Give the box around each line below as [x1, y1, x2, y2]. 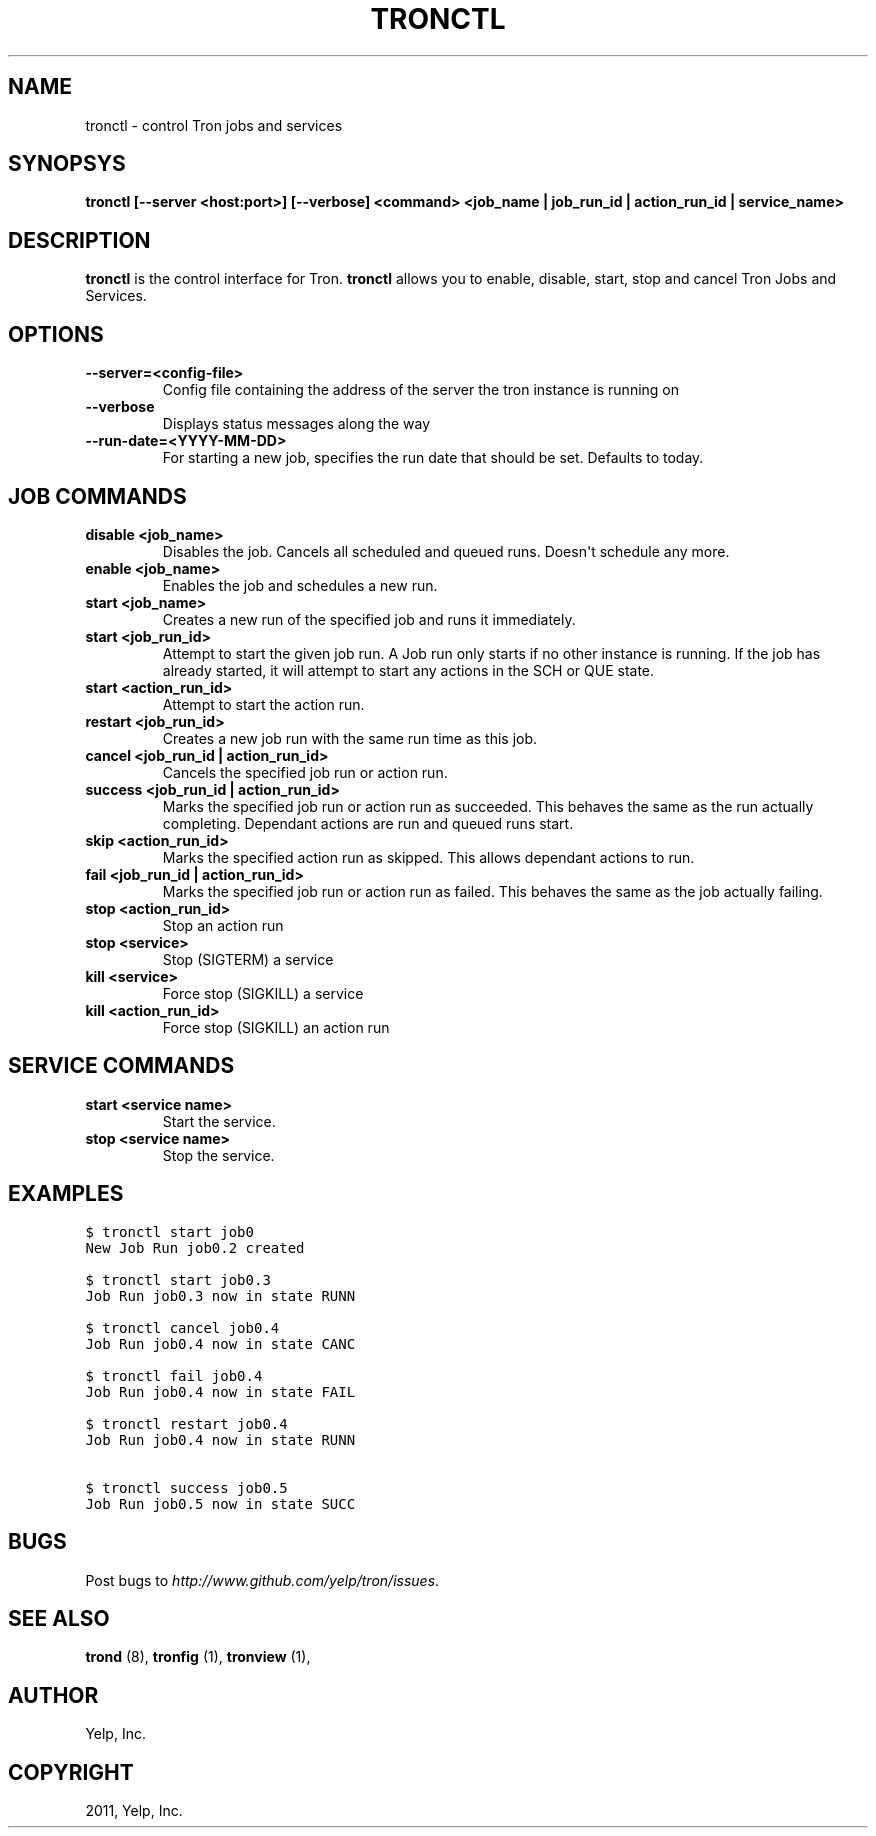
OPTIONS [8, 321, 104, 347]
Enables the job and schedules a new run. [162, 576, 438, 594]
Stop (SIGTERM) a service [162, 950, 334, 968]
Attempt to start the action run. [162, 695, 365, 713]
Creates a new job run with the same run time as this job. [162, 729, 538, 747]
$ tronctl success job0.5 [85, 1479, 288, 1496]
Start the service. [162, 1112, 276, 1130]
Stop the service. [162, 1146, 275, 1164]
